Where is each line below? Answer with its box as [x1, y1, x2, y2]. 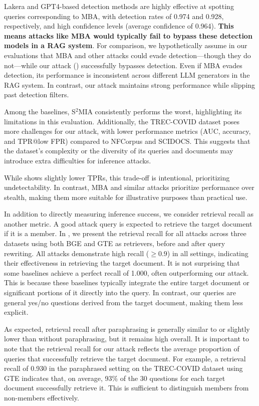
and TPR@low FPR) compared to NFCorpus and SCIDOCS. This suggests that [4, 135, 250, 146]
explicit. [4, 307, 29, 317]
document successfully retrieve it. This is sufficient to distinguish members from [4, 382, 249, 393]
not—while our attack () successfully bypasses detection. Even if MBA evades [4, 60, 242, 70]
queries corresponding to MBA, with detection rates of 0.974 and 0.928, [4, 11, 224, 21]
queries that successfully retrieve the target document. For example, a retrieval [4, 353, 246, 363]
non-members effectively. [4, 392, 79, 402]
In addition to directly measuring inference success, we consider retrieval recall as [4, 209, 254, 219]
